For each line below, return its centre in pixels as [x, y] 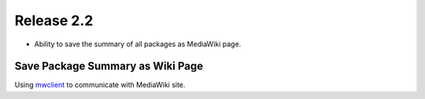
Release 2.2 [54, 20]
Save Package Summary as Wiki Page [109, 66]
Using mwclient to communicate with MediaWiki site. [100, 85]
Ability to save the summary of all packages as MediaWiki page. [138, 44]
